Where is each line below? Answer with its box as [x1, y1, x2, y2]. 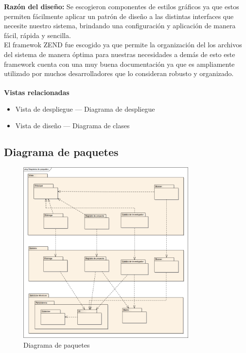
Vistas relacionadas [4, 87, 70, 98]
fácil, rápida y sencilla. [4, 30, 71, 40]
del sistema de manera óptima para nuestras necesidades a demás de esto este [4, 49, 235, 59]
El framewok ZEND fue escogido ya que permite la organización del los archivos [4, 39, 242, 50]
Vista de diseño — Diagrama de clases [15, 120, 130, 130]
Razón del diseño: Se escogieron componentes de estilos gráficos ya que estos [4, 1, 239, 11]
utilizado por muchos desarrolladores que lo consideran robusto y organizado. [4, 68, 234, 78]
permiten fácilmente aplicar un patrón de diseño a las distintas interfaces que [4, 11, 234, 21]
